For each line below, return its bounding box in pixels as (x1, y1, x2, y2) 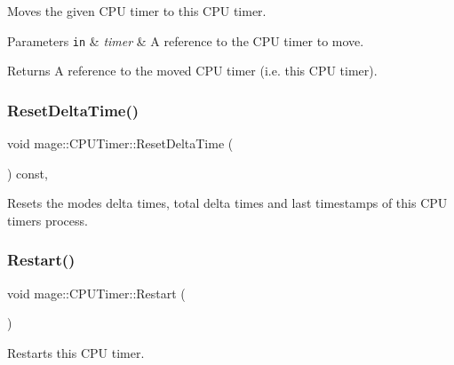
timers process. (7, 210, 88, 229)
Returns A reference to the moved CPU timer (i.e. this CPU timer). (7, 61, 378, 80)
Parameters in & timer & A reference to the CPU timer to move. (7, 31, 364, 50)
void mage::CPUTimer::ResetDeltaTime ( (7, 134, 234, 153)
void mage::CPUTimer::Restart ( (7, 283, 186, 302)
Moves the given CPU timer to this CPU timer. (7, 2, 267, 20)
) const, (7, 163, 48, 182)
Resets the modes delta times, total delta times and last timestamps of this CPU (7, 194, 448, 212)
